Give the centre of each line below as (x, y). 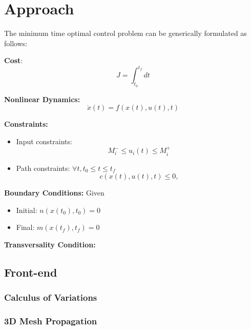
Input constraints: (44, 141)
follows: (16, 43)
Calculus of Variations (51, 297)
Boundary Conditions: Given (54, 193)
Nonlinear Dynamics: (42, 99)
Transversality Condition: (50, 244)
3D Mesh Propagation (51, 321)
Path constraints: (43, 168)
